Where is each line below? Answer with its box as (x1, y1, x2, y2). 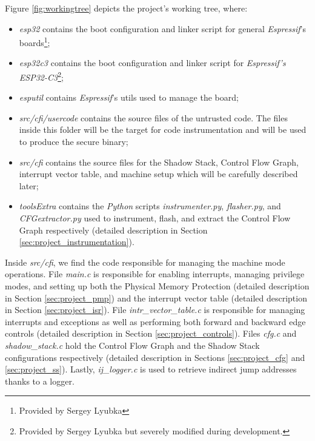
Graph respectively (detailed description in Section (19, 223, 208, 236)
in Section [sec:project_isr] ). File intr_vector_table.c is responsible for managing (5, 303, 305, 316)
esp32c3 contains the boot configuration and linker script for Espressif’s (19, 56, 286, 69)
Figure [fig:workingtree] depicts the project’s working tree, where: (5, 2, 248, 14)
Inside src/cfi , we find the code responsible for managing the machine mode (5, 255, 285, 268)
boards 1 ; (19, 35, 50, 49)
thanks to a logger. (5, 374, 75, 387)
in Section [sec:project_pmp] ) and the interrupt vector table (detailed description (5, 291, 307, 304)
